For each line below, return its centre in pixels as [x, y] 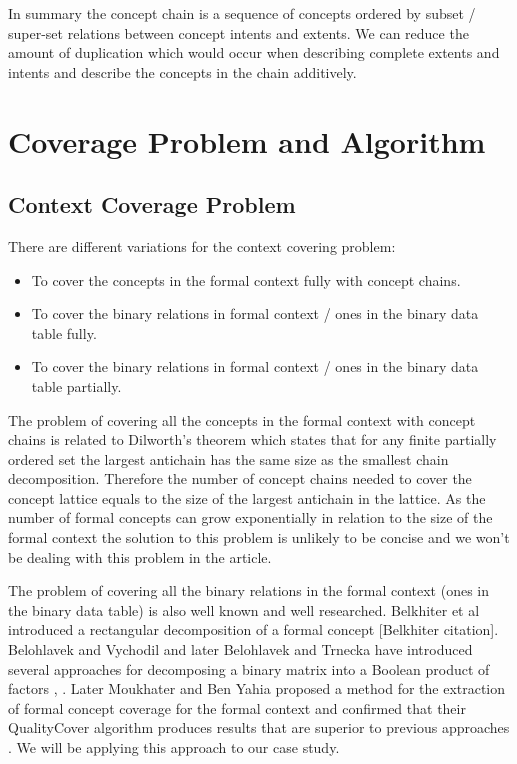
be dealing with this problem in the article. [140, 556]
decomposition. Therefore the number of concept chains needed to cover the [240, 478]
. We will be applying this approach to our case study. [174, 747]
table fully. [64, 332]
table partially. [76, 385]
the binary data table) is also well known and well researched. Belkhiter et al [244, 609]
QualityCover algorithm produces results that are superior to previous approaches [259, 727]
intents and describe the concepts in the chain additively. [182, 71]
